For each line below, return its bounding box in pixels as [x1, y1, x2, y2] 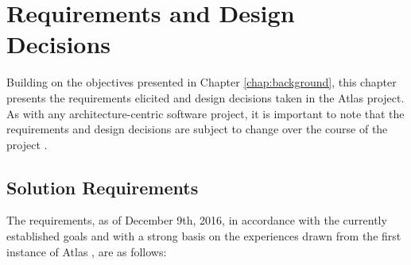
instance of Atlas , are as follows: [6, 243, 167, 259]
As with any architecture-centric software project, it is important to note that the [6, 105, 405, 121]
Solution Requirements [6, 175, 199, 199]
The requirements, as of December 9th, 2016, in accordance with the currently [6, 212, 387, 229]
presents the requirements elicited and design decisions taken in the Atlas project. [6, 89, 405, 106]
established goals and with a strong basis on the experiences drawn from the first [6, 228, 401, 244]
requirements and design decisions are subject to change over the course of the [6, 121, 388, 137]
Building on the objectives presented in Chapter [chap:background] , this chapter [6, 74, 397, 90]
